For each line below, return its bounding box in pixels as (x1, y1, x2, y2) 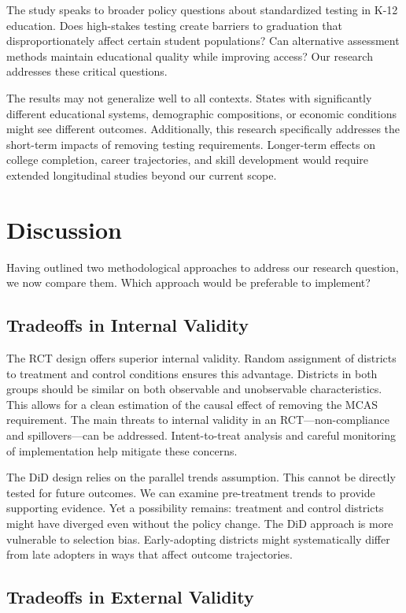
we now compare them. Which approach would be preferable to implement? (6, 274, 371, 291)
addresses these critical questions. (6, 63, 168, 80)
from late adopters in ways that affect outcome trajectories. (6, 546, 293, 563)
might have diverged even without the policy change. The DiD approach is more (6, 515, 393, 531)
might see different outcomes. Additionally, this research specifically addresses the (6, 121, 400, 137)
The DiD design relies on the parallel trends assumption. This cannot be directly (6, 469, 396, 485)
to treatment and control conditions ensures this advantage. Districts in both (6, 365, 378, 381)
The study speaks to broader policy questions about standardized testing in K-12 (6, 2, 398, 17)
